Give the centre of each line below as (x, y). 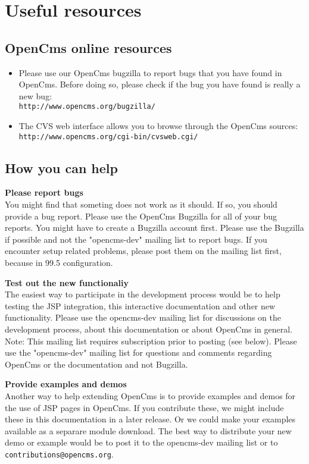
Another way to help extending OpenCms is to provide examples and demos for (150, 395)
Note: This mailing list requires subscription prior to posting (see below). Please (151, 341)
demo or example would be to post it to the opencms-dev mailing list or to (141, 442)
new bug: (35, 95)
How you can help (61, 167)
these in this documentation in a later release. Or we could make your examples (150, 419)
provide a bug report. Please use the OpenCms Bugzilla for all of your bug (141, 216)
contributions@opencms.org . (59, 454)
